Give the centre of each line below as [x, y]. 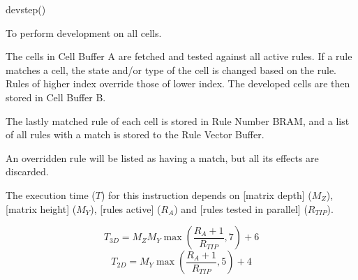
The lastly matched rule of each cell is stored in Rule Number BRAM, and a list [178, 120]
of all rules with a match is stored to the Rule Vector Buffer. [135, 134]
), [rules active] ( [126, 208]
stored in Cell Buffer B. [56, 97]
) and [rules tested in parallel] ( [241, 208]
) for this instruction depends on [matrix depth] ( [206, 194]
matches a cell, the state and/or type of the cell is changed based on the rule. [171, 69]
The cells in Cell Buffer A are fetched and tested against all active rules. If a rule [179, 56]
